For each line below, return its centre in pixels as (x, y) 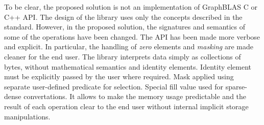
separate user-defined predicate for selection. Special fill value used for (114, 86)
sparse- (236, 86)
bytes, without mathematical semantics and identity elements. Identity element (128, 66)
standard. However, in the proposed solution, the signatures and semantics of (125, 27)
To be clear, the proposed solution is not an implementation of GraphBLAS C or (131, 7)
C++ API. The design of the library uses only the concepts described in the (123, 17)
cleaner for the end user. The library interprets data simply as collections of (123, 56)
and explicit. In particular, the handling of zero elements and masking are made (129, 46)
